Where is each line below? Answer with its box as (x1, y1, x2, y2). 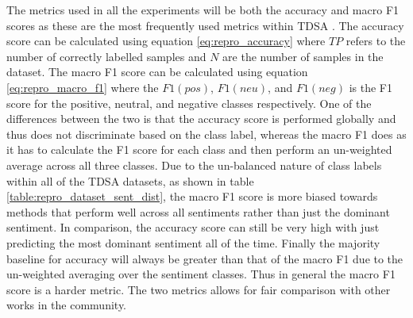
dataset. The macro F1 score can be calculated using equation (6, 63, 308, 80)
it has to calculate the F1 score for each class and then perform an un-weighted (6, 141, 392, 158)
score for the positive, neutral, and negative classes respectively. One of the (6, 94, 372, 111)
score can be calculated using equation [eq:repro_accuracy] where (6, 33, 326, 49)
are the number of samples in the (222, 48, 384, 64)
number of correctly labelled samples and (6, 48, 206, 64)
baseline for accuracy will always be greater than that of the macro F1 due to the (6, 250, 403, 266)
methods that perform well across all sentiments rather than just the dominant (6, 203, 390, 220)
